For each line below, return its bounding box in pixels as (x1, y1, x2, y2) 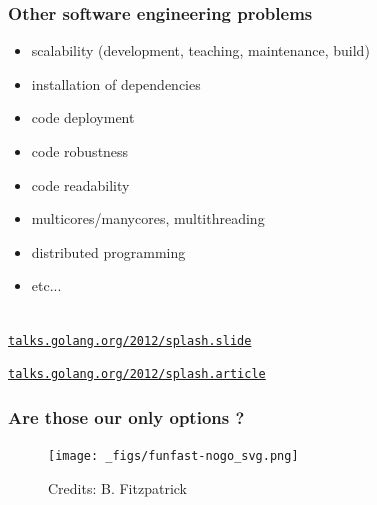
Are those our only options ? (8, 404, 245, 429)
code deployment (31, 107, 135, 128)
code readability (31, 174, 130, 195)
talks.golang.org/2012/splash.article (8, 367, 266, 382)
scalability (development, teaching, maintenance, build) (31, 40, 370, 61)
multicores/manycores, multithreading (31, 208, 265, 229)
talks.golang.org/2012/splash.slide (8, 333, 252, 348)
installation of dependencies (31, 73, 201, 94)
